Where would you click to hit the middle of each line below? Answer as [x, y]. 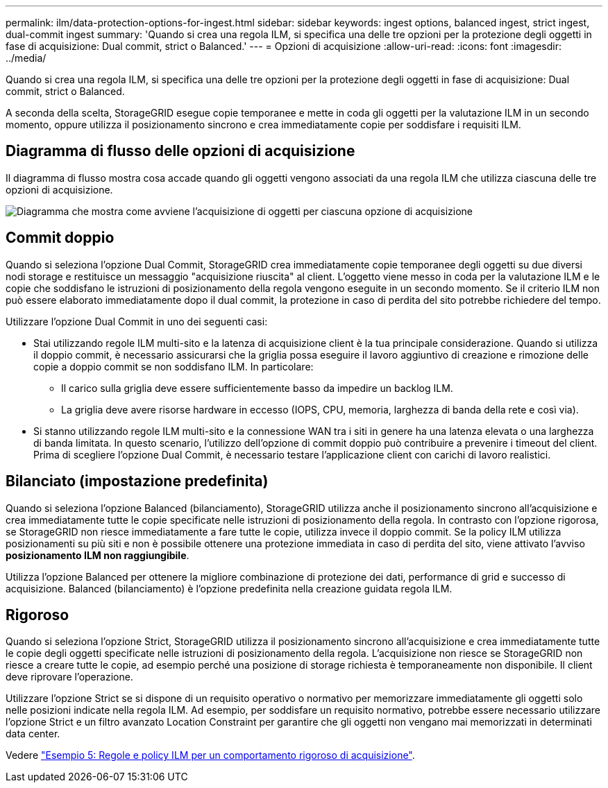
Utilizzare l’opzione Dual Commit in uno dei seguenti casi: [137, 321]
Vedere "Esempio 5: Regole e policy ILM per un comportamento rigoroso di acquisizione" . [210, 755]
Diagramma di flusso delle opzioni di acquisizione [180, 151]
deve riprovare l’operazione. [69, 677]
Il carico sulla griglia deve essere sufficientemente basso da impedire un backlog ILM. [257, 388]
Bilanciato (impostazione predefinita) [137, 481]
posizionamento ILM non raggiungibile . [98, 555]
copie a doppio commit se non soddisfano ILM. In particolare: [174, 366]
